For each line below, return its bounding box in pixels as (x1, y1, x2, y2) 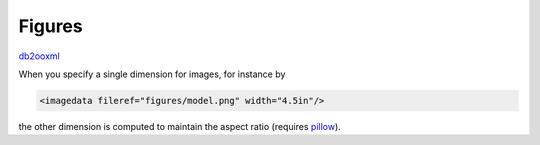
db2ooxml (18, 50, 60, 62)
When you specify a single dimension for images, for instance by (18, 68, 286, 80)
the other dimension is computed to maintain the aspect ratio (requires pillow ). (18, 120, 342, 132)
